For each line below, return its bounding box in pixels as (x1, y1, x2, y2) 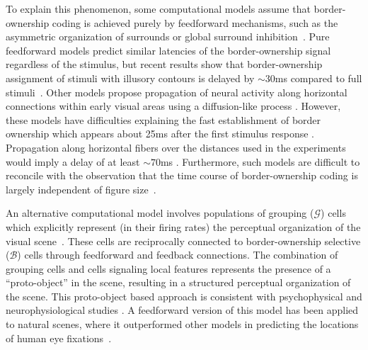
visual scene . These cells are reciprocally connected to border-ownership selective (6, 233, 361, 248)
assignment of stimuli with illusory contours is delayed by (6, 70, 255, 85)
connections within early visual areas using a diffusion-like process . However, (6, 98, 341, 113)
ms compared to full (275, 70, 362, 85)
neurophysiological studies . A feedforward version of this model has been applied (6, 303, 359, 317)
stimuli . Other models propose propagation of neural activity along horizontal (6, 84, 347, 99)
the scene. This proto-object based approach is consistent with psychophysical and (6, 288, 362, 303)
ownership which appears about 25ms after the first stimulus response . (6, 126, 314, 141)
